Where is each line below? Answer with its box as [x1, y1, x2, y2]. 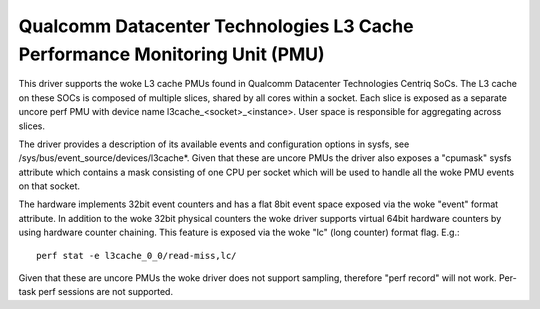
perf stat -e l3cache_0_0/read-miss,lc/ [36, 250, 237, 261]
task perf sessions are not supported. [18, 286, 174, 298]
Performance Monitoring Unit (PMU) [18, 43, 325, 65]
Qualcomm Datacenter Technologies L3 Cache [18, 15, 414, 37]
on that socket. [18, 180, 80, 192]
